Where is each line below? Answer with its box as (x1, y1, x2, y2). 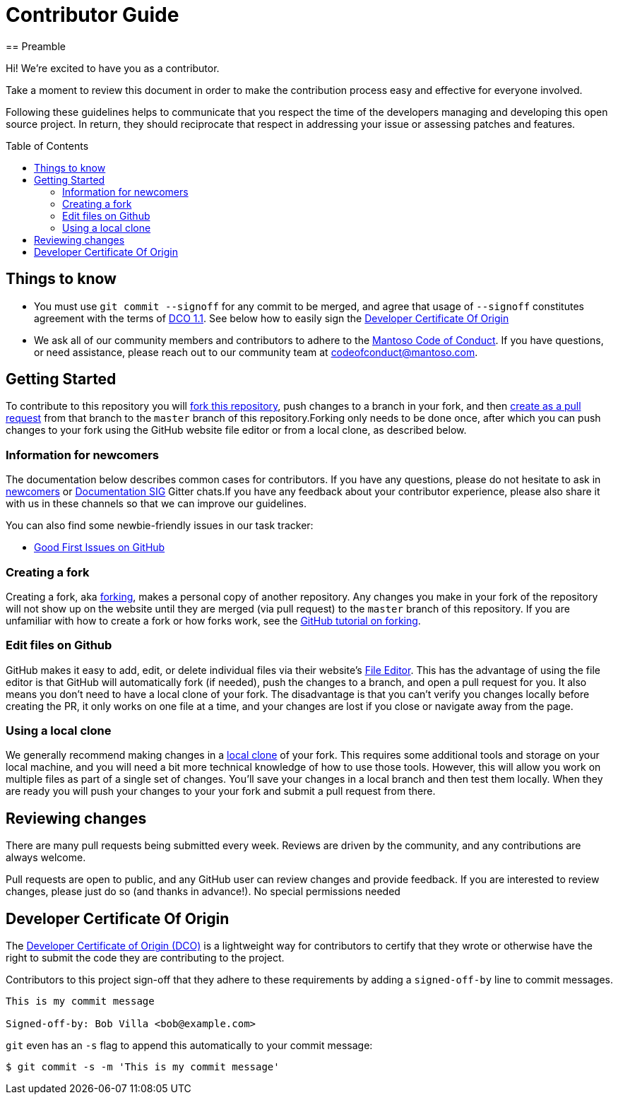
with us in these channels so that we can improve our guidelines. (6, 497, 307, 510)
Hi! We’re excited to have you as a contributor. (6, 61, 220, 74)
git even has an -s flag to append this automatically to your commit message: (6, 1039, 373, 1052)
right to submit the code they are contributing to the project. (6, 952, 285, 964)
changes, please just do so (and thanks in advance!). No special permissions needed (6, 885, 400, 898)
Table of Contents (6, 139, 89, 152)
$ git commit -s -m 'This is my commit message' (6, 1061, 280, 1073)
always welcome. (6, 851, 86, 864)
